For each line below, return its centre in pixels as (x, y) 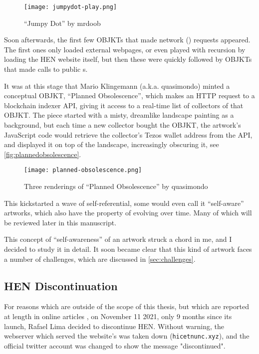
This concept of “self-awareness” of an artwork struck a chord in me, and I (118, 239)
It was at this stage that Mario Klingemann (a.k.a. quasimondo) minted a (117, 86)
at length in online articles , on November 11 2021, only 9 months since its (118, 316)
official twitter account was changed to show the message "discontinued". (115, 345)
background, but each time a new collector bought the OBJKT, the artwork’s (123, 125)
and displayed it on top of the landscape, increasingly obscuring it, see (112, 144)
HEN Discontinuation (61, 285)
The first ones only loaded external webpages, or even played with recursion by (125, 49)
